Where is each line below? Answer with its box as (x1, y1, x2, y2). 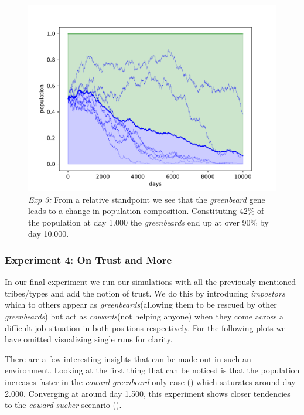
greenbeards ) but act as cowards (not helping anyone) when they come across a (5, 309, 284, 322)
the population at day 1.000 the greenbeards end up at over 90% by (28, 216, 269, 228)
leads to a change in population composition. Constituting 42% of (28, 205, 264, 217)
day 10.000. (28, 227, 69, 240)
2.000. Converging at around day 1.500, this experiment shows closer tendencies (5, 387, 291, 399)
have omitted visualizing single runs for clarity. (5, 333, 173, 345)
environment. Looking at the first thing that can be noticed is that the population (5, 364, 300, 376)
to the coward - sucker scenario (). (5, 399, 122, 411)
